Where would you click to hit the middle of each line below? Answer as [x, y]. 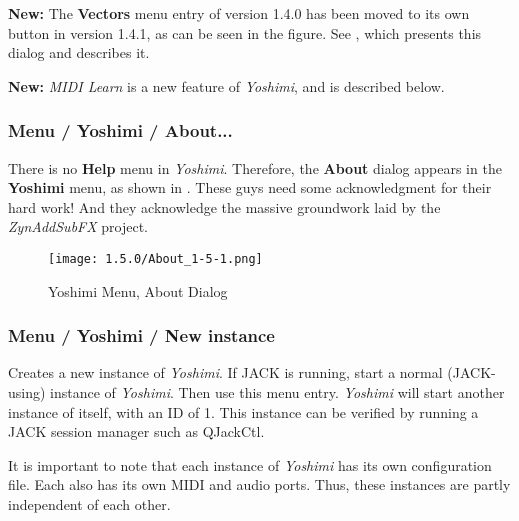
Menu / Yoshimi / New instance [141, 335]
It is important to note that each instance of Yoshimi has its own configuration [250, 464]
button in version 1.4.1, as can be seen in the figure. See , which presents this [245, 32]
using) [27, 392]
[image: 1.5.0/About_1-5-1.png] [155, 258]
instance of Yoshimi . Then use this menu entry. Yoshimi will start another [277, 392]
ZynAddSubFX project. [78, 226]
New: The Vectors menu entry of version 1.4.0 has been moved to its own [239, 13]
